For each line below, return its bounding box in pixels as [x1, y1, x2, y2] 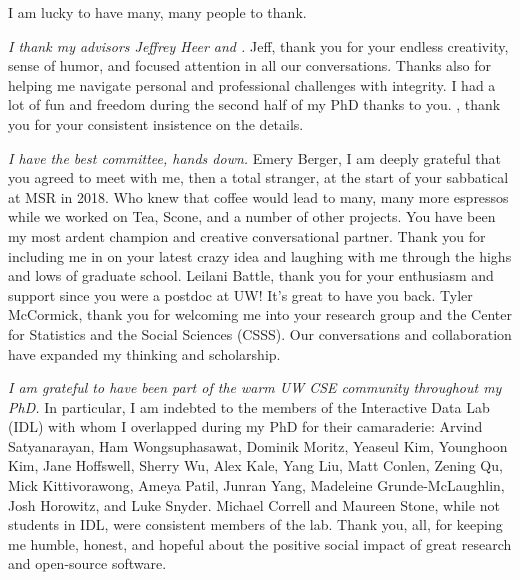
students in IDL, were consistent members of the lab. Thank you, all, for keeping [8, 514, 503, 535]
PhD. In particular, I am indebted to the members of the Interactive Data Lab [8, 396, 490, 417]
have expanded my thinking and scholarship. [8, 343, 281, 364]
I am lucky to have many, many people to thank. [8, 2, 307, 22]
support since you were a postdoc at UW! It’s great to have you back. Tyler [8, 284, 473, 305]
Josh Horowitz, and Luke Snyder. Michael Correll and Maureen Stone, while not [8, 494, 500, 515]
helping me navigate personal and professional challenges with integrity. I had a [8, 74, 496, 95]
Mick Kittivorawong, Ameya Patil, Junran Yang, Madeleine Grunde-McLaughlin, [8, 475, 505, 496]
